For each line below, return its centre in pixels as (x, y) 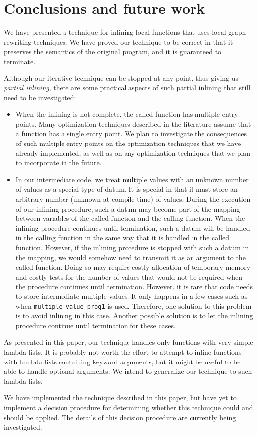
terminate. (20, 61)
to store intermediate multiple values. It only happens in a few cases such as (131, 296)
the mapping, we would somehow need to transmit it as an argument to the (130, 257)
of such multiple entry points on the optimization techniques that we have (128, 143)
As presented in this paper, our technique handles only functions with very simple (128, 342)
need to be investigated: (40, 97)
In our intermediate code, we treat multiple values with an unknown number (132, 179)
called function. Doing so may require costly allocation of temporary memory (133, 267)
